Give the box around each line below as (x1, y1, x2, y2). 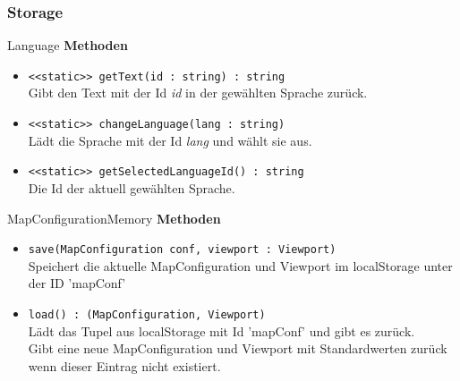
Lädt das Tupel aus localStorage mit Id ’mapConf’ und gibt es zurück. (28, 321, 415, 340)
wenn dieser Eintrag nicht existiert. (28, 356, 221, 375)
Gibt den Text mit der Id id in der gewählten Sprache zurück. (28, 83, 368, 102)
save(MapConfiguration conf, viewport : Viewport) (28, 243, 336, 257)
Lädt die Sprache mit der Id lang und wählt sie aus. (28, 131, 312, 149)
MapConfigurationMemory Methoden (7, 208, 221, 227)
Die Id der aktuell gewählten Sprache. (28, 178, 235, 197)
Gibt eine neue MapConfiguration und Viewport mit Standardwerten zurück (28, 339, 447, 358)
